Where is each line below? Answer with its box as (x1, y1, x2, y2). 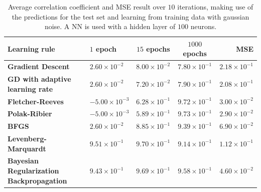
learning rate (8, 83, 53, 94)
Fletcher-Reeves (8, 96, 64, 106)
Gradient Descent (8, 61, 70, 72)
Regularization (8, 165, 59, 176)
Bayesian (8, 155, 39, 166)
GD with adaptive (8, 74, 71, 84)
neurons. (190, 21, 217, 32)
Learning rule (8, 43, 55, 54)
